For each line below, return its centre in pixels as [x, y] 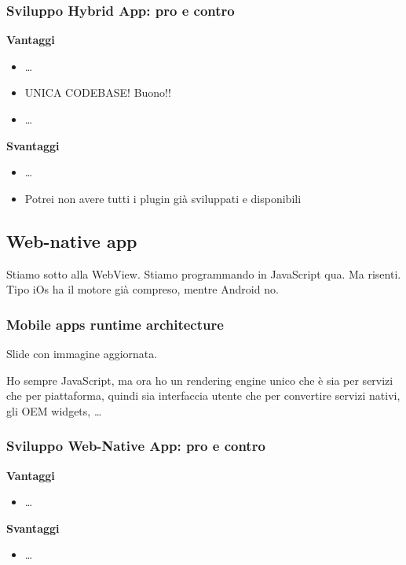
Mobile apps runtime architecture [115, 324]
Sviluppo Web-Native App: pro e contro [136, 446]
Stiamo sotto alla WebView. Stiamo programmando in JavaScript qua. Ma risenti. [204, 273]
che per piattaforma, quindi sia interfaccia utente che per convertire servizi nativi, [203, 395]
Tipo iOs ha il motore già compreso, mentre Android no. [143, 289]
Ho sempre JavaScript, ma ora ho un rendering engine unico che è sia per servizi [200, 380]
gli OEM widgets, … [54, 410]
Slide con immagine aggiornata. [82, 353]
